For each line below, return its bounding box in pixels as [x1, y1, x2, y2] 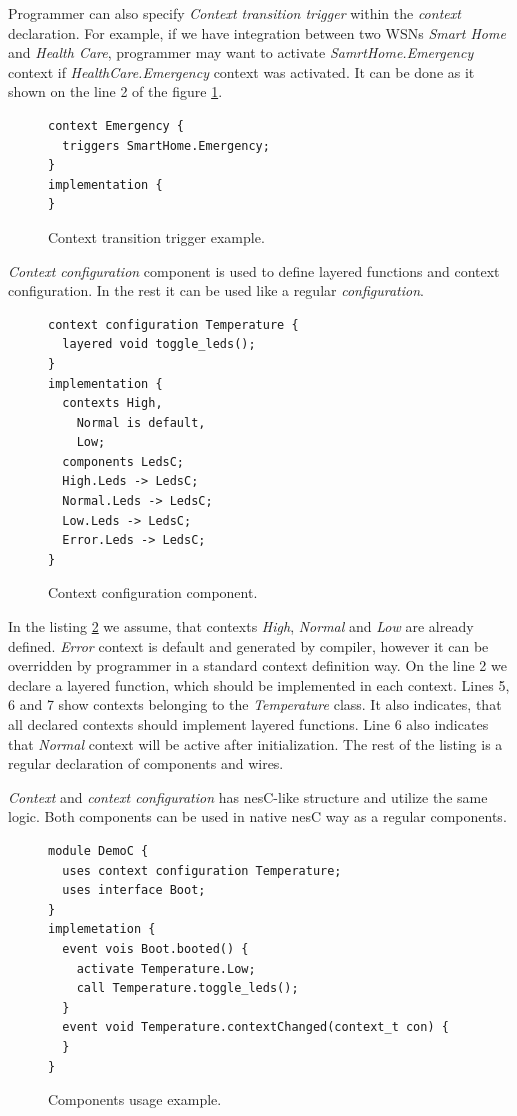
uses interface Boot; [62, 883, 206, 898]
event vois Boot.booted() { [62, 941, 249, 956]
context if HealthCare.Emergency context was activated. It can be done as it [8, 61, 475, 82]
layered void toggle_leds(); [62, 337, 256, 352]
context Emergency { [48, 118, 185, 133]
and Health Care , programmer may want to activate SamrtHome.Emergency [8, 42, 474, 63]
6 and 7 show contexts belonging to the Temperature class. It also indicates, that [8, 694, 502, 715]
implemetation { [48, 922, 156, 937]
